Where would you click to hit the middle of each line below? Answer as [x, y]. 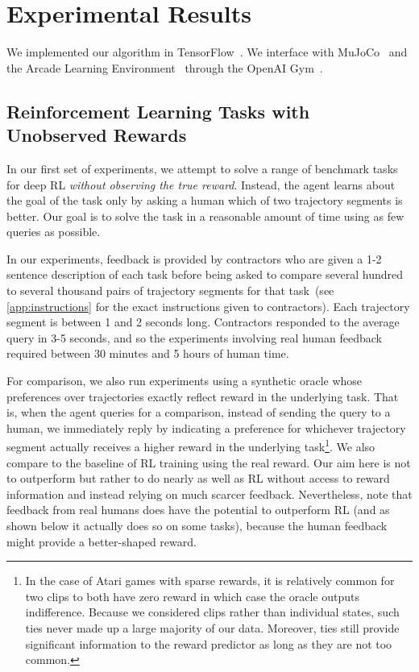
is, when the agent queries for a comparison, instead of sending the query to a [199, 412]
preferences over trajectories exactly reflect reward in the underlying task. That [203, 396]
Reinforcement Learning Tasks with [158, 111]
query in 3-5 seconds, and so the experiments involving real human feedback [194, 337]
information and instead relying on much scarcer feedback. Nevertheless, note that [209, 494]
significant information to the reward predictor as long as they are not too [209, 643]
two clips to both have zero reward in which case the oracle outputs [192, 596]
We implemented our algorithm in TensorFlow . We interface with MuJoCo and [207, 52]
